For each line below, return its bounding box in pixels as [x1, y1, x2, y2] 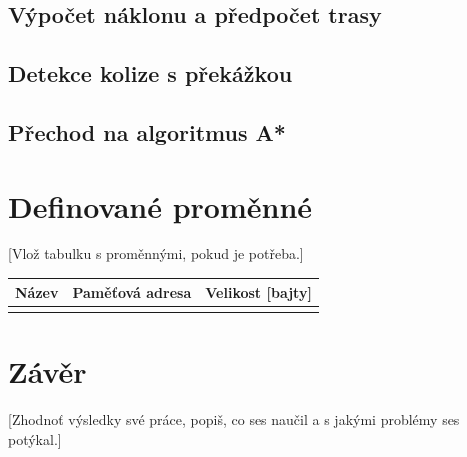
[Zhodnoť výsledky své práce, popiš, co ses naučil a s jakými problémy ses [8, 409, 460, 430]
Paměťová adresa [72, 281, 192, 302]
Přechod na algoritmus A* [8, 116, 286, 147]
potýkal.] [8, 428, 62, 449]
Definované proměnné [8, 185, 313, 226]
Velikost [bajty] [205, 281, 312, 302]
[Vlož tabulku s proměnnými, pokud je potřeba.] [8, 243, 304, 264]
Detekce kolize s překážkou [8, 58, 293, 89]
